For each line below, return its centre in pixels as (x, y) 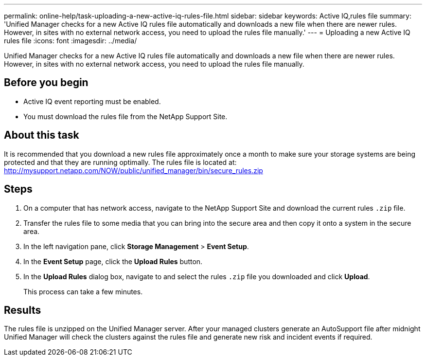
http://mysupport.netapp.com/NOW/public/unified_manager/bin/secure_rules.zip (133, 170)
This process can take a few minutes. (83, 291)
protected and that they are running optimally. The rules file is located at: (120, 162)
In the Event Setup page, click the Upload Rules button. (113, 261)
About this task (42, 135)
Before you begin (46, 83)
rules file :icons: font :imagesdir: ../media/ (71, 41)
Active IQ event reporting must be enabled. (92, 101)
